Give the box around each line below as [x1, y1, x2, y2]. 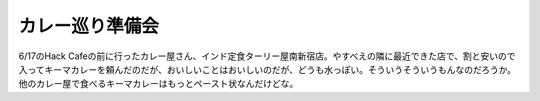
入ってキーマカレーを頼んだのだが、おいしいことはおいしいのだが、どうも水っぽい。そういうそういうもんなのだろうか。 [18, 63, 517, 75]
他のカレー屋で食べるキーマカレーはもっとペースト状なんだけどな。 [18, 78, 299, 90]
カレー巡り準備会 [18, 15, 160, 37]
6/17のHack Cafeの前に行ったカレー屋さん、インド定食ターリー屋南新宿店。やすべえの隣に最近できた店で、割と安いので [18, 50, 516, 62]
